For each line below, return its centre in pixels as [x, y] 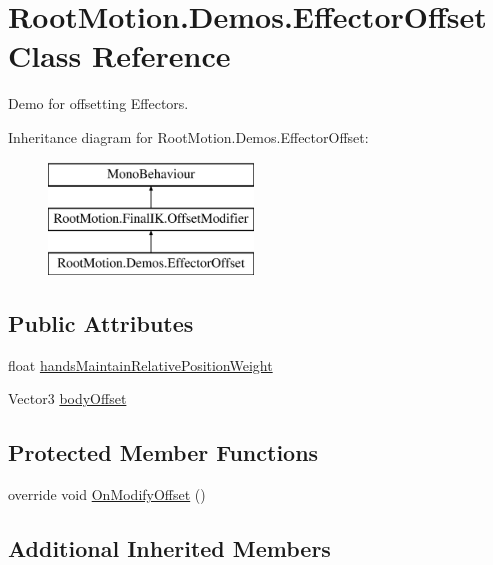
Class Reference [119, 55]
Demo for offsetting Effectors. [98, 103]
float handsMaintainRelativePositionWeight [140, 364]
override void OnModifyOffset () [107, 494]
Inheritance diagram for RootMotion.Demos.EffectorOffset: [188, 136]
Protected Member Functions [163, 452]
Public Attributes [101, 322]
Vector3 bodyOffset [67, 398]
